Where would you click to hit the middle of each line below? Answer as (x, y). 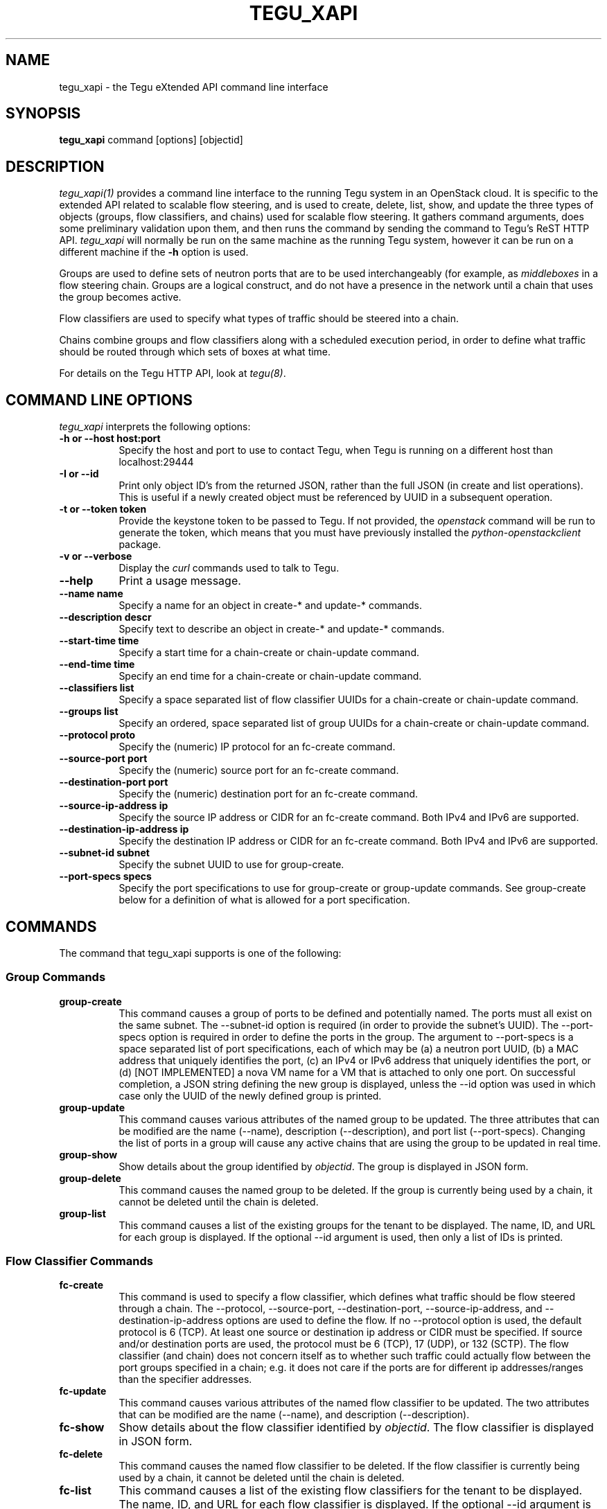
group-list (82, 1213)
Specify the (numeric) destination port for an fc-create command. (269, 794)
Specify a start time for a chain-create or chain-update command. (269, 653)
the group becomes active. (120, 297)
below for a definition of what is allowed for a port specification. (264, 900)
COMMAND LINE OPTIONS (99, 400)
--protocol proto (97, 735)
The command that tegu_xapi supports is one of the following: (200, 953)
